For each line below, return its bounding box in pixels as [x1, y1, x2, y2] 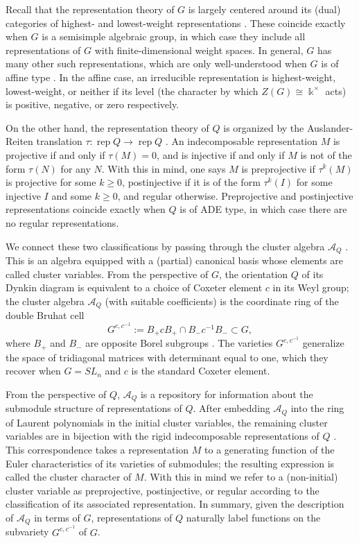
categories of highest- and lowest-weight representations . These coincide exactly [6, 15, 346, 30]
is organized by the [223, 120, 304, 135]
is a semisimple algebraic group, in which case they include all [42, 29, 306, 44]
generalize [302, 336, 344, 350]
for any [60, 161, 91, 175]
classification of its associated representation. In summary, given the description [6, 497, 344, 511]
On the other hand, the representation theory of [6, 120, 209, 135]
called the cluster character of [6, 469, 132, 484]
